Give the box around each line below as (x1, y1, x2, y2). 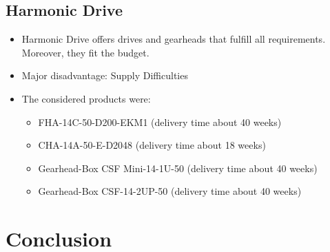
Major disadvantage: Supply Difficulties (21, 68, 188, 83)
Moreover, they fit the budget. (21, 45, 149, 59)
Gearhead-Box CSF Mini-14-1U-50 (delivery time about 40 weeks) (38, 160, 318, 175)
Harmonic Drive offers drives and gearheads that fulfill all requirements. (21, 32, 326, 46)
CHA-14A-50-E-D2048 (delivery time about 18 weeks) (38, 138, 266, 152)
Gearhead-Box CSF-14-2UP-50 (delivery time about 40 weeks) (38, 184, 302, 198)
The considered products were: (21, 91, 151, 105)
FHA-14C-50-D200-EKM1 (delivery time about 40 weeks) (38, 114, 282, 129)
